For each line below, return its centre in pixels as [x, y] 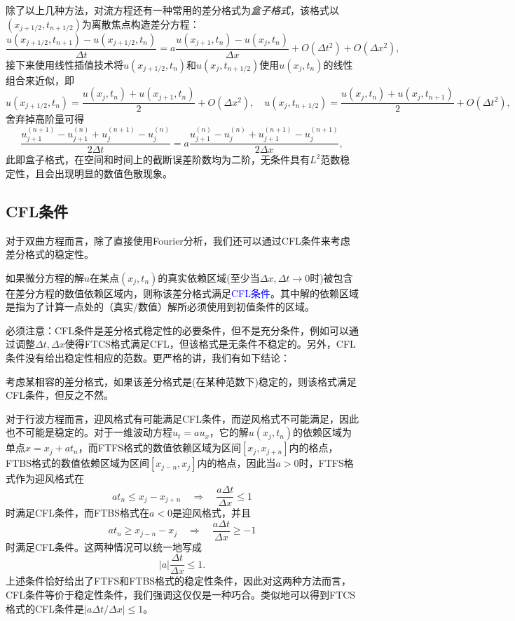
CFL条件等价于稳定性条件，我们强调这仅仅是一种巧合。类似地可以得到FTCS [181, 594]
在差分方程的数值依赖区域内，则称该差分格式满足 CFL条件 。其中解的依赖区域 [182, 293]
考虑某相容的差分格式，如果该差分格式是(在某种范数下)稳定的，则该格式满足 [181, 381]
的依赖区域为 [323, 432]
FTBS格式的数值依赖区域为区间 [77, 463]
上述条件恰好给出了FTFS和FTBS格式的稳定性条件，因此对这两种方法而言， [179, 581]
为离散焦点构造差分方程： [140, 23]
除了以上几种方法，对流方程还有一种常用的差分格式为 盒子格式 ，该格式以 [172, 10]
